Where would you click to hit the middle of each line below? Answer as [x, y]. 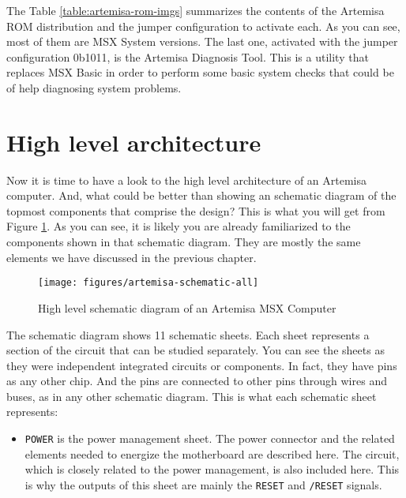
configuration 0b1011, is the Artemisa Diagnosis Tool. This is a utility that [188, 56]
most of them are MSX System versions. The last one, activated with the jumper [202, 41]
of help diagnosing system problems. [94, 87]
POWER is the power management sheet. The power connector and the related [210, 438]
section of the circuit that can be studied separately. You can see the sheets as [195, 350]
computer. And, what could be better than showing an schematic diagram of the [201, 195]
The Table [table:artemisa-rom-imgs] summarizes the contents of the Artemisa [195, 10]
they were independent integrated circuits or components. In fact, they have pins [202, 365]
